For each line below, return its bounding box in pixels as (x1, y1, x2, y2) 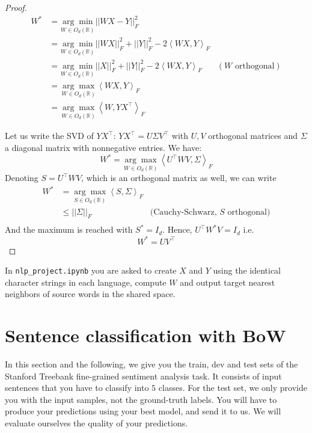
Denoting (5, 171, 38, 184)
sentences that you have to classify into (5, 381, 149, 394)
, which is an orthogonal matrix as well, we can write (81, 171, 277, 184)
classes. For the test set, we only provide (158, 381, 307, 394)
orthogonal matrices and (208, 129, 298, 142)
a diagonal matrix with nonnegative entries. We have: (5, 141, 202, 153)
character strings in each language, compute (5, 275, 167, 288)
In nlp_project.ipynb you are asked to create (5, 264, 177, 277)
